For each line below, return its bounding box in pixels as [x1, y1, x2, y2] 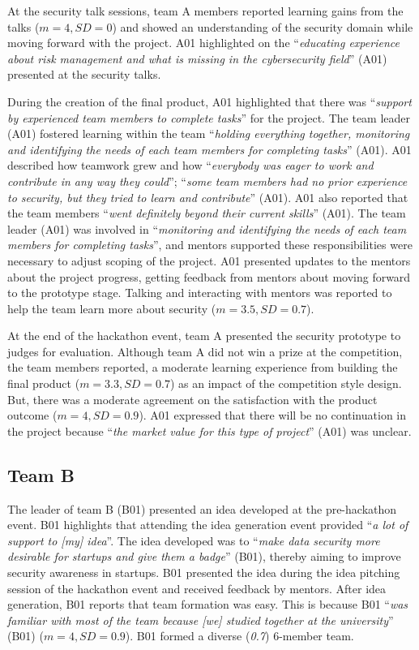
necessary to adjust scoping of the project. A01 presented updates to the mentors [7, 252, 411, 269]
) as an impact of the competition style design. [169, 375, 402, 392]
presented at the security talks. [7, 66, 161, 83]
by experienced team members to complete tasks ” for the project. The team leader [7, 109, 411, 126]
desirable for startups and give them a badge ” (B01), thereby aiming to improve [7, 548, 401, 565]
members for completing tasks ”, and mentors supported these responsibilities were [7, 236, 413, 253]
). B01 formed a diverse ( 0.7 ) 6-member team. [125, 627, 354, 644]
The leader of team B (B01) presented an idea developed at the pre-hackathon [7, 500, 397, 517]
